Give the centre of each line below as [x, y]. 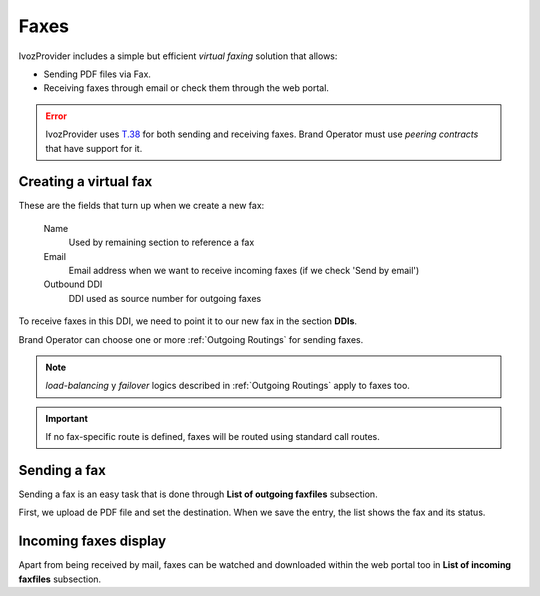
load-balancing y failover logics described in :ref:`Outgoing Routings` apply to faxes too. [227, 386]
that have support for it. [94, 148]
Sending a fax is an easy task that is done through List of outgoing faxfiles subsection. [198, 494]
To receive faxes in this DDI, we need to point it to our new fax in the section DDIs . [188, 321]
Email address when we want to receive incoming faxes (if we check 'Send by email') [244, 270]
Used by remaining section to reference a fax [161, 242]
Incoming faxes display [92, 541]
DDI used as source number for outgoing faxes [165, 298]
